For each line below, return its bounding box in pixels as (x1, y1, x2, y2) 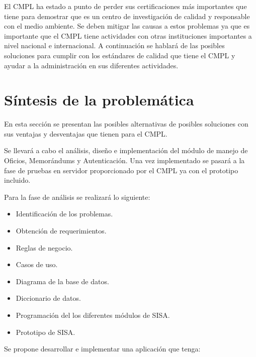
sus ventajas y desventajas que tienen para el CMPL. (4, 128, 167, 139)
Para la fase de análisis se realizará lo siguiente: (4, 191, 150, 202)
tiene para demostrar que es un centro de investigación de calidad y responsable (4, 11, 250, 21)
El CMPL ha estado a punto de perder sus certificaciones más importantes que (4, 1, 247, 11)
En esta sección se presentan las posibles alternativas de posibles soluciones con (4, 118, 248, 129)
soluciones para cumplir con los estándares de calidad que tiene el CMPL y (4, 50, 235, 60)
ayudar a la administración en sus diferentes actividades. (4, 60, 179, 70)
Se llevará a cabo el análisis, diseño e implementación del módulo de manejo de (4, 145, 248, 156)
